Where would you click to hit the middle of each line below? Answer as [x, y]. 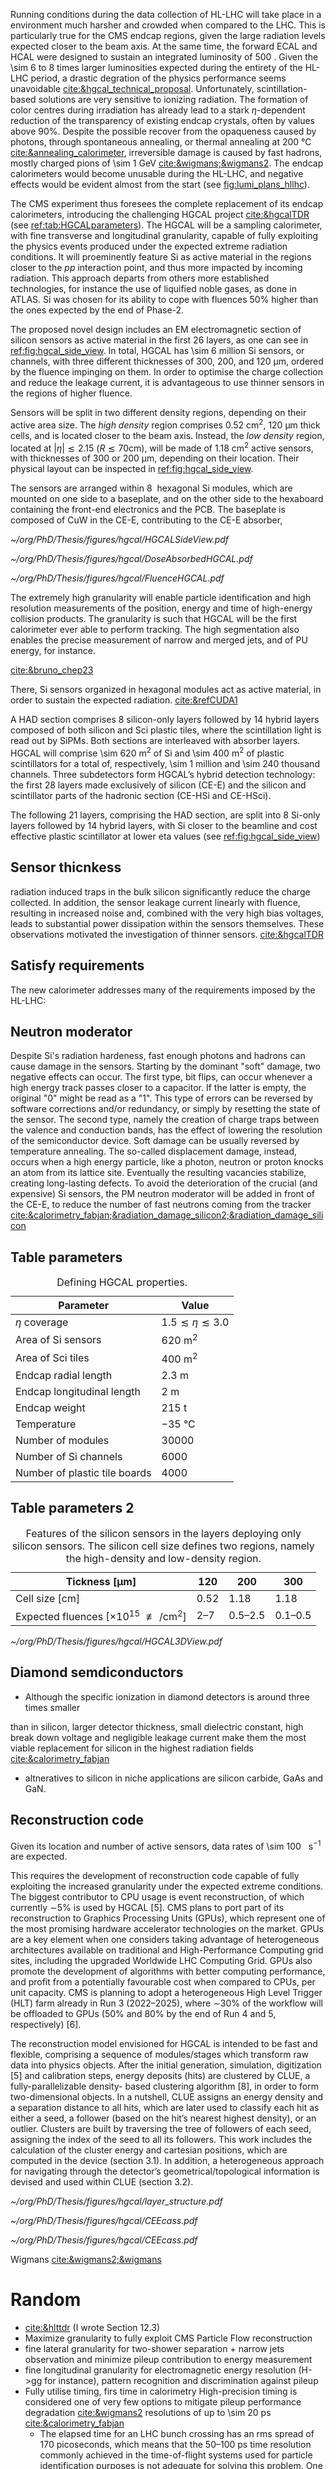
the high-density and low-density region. [163, 1558]
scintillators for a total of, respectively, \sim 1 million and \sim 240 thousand [165, 763]
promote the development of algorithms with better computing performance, [168, 1971]
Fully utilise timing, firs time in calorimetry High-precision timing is [161, 2391]
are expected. [39, 1856]
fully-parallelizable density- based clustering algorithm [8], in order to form [164, 2086]
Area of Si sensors [58, 1339]
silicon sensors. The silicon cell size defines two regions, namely [163, 1546]
